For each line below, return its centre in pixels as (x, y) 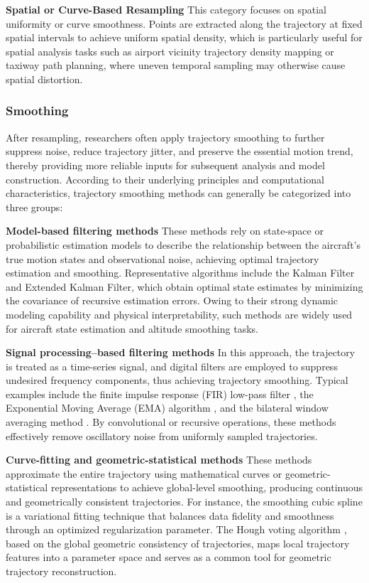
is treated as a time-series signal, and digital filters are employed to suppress (172, 366)
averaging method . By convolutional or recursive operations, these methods (171, 422)
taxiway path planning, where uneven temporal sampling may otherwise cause (176, 65)
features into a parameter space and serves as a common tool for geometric (169, 557)
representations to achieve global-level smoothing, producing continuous (207, 487)
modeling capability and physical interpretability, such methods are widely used (179, 314)
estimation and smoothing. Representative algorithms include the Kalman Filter (180, 273)
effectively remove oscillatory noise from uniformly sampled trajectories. (162, 435)
